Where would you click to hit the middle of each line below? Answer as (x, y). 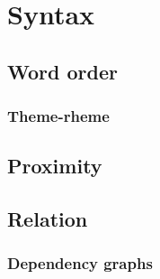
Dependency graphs (80, 263)
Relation (48, 219)
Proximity (55, 166)
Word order (62, 71)
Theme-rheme (58, 116)
